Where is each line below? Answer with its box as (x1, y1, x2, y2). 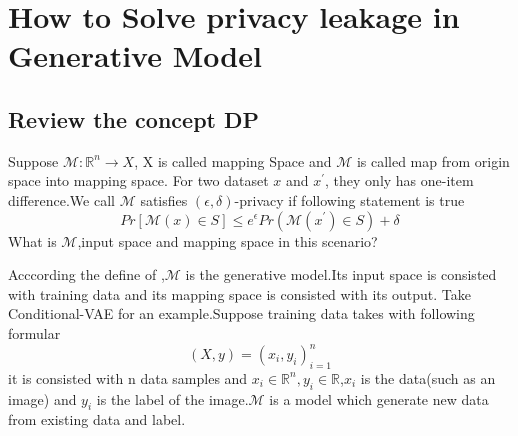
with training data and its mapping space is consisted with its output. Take (8, 283, 471, 304)
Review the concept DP (8, 103, 260, 134)
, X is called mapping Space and (134, 150, 332, 171)
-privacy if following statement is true (234, 189, 465, 210)
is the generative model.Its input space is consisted (185, 264, 497, 285)
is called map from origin (356, 150, 510, 171)
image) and (8, 388, 77, 409)
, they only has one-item (325, 170, 474, 191)
